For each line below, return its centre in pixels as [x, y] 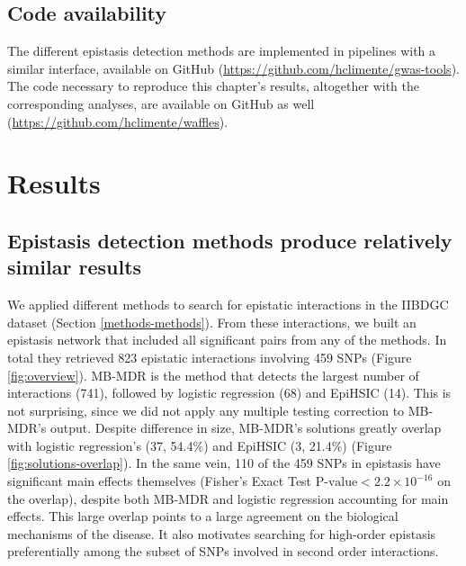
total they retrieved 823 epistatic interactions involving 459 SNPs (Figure [210, 357]
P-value [336, 483]
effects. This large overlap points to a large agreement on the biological [203, 516]
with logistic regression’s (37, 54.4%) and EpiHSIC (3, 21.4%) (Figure [200, 445]
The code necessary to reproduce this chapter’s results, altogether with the [213, 86]
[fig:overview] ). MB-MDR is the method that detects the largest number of [213, 375]
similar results [75, 267]
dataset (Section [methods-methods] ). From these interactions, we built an [212, 322]
